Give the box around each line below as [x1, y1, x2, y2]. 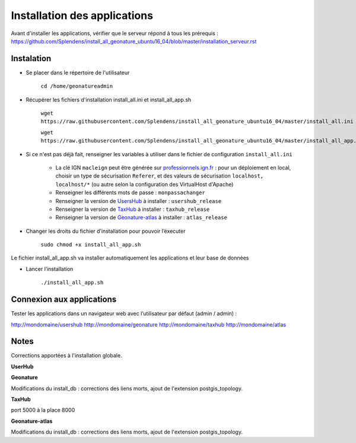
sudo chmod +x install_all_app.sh [40, 241, 141, 248]
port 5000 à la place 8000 [11, 407, 75, 414]
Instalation [11, 53, 52, 64]
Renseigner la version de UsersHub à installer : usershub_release [55, 197, 222, 204]
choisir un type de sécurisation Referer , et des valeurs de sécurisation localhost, [55, 172, 264, 179]
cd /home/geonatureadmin [40, 83, 113, 90]
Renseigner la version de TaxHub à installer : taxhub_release [55, 205, 210, 213]
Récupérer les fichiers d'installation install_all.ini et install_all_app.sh [26, 96, 192, 103]
